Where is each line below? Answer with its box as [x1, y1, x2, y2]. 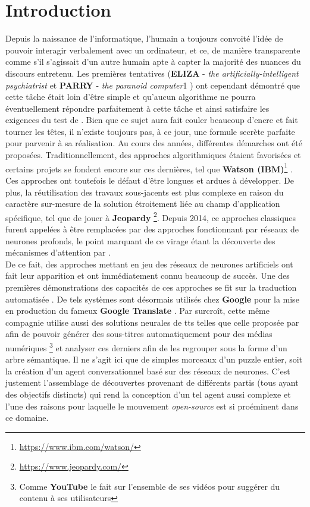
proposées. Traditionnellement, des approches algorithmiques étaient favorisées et [5, 149, 301, 161]
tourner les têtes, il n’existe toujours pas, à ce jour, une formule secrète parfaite [5, 125, 295, 137]
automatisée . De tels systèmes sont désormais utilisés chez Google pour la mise [5, 292, 299, 305]
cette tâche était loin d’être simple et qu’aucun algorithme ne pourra [5, 90, 256, 103]
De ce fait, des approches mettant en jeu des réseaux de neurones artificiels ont [5, 257, 293, 270]
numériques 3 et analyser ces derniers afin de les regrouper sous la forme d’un [5, 339, 287, 354]
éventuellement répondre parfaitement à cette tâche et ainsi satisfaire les [5, 102, 270, 114]
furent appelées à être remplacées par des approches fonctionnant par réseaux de [5, 222, 299, 235]
